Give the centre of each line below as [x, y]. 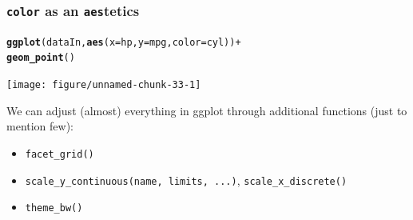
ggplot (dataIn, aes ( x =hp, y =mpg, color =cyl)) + [124, 42]
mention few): [40, 126]
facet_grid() [60, 154]
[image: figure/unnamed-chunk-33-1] [104, 85]
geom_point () [41, 58]
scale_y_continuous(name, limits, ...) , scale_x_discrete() [186, 180]
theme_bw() [54, 208]
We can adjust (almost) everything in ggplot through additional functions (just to [207, 110]
